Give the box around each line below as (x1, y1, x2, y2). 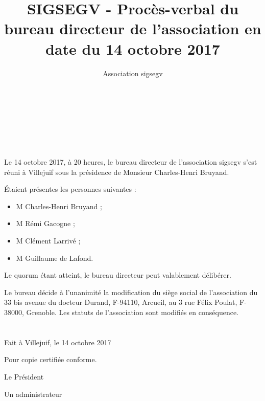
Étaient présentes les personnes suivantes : (4, 184, 136, 194)
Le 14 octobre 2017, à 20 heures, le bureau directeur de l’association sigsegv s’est (4, 157, 257, 167)
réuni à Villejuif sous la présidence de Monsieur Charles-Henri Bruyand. (4, 166, 229, 177)
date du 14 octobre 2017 (45, 38, 220, 59)
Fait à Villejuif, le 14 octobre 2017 (4, 337, 111, 347)
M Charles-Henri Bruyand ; (16, 201, 102, 211)
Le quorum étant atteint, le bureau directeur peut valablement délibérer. (4, 270, 231, 280)
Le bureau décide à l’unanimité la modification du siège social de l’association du (4, 286, 258, 297)
